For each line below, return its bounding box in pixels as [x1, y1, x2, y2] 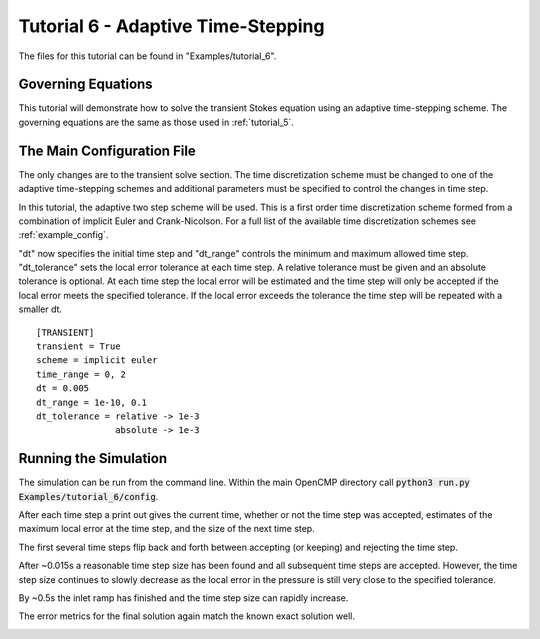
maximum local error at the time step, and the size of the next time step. [18, 523, 315, 535]
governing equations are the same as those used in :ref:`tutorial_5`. [18, 116, 295, 128]
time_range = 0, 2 [36, 368, 127, 380]
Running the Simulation [18, 450, 168, 467]
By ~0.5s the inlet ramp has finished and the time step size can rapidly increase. [18, 592, 349, 604]
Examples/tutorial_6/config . [18, 490, 159, 502]
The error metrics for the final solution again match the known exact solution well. [18, 610, 355, 622]
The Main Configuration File [18, 142, 197, 159]
